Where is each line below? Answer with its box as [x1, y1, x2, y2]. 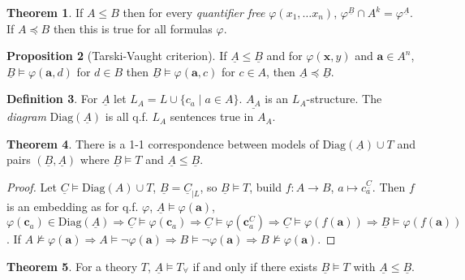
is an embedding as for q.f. [6, 197, 139, 214]
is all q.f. [105, 108, 149, 125]
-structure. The [306, 90, 382, 107]
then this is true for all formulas [53, 19, 213, 37]
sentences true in [170, 108, 254, 125]
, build [249, 178, 282, 195]
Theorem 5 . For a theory [6, 258, 138, 275]
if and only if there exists [192, 258, 317, 275]
